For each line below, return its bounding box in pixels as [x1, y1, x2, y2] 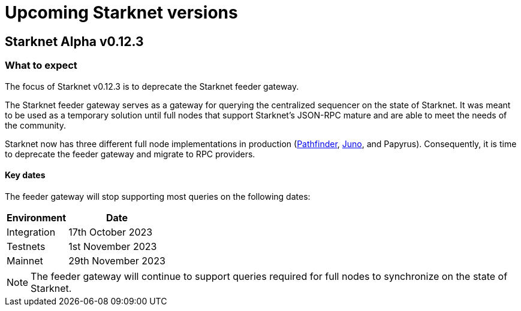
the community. [5, 120, 66, 130]
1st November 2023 [68, 240, 157, 252]
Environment [7, 211, 67, 224]
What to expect [5, 59, 77, 72]
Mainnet [7, 254, 43, 267]
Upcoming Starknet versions [5, 2, 238, 23]
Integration [7, 225, 56, 238]
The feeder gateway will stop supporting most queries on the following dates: [5, 191, 311, 202]
